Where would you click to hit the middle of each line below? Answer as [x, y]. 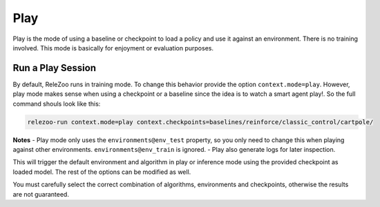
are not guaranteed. [41, 194]
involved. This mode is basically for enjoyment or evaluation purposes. [113, 48]
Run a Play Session [55, 68]
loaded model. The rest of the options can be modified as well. [102, 172]
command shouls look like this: [57, 103]
